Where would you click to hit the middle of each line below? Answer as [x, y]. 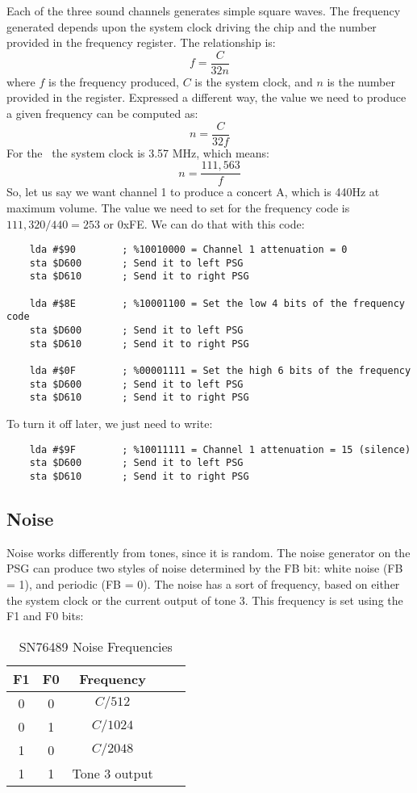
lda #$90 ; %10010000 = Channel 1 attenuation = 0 [188, 250]
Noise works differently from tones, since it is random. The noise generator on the [208, 552]
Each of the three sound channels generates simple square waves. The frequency [204, 10]
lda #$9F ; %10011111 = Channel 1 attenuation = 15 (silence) [220, 449]
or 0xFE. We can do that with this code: [204, 223]
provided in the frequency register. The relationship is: [141, 42]
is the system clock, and [254, 81]
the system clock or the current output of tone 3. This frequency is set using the [205, 600]
